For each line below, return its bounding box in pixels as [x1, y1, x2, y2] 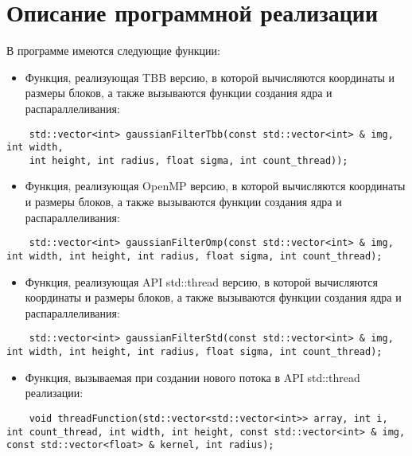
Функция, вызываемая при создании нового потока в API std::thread [25, 368, 360, 385]
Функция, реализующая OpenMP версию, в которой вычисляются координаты [25, 177, 406, 194]
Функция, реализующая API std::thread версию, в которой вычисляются [25, 273, 378, 290]
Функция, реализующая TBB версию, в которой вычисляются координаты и [25, 68, 395, 85]
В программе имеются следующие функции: [6, 42, 220, 59]
